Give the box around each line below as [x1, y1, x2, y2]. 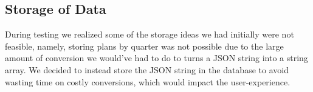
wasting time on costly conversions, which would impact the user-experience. [5, 75, 291, 88]
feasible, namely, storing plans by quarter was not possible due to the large [5, 39, 284, 52]
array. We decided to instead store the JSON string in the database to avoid [5, 63, 289, 76]
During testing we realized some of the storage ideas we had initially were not [5, 28, 294, 41]
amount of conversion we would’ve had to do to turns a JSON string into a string [5, 51, 308, 64]
